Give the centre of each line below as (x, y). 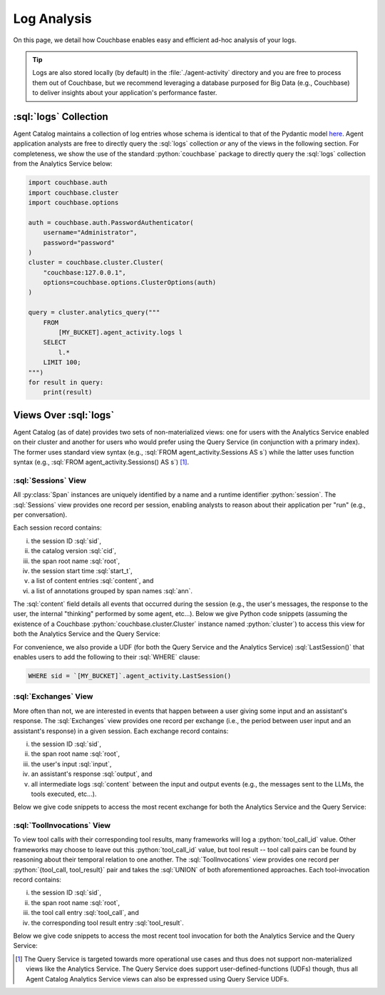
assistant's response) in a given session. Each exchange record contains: (121, 731)
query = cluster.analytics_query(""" (94, 313)
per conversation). (40, 515)
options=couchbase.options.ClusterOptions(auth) (130, 283)
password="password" (79, 242)
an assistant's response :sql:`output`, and (92, 774)
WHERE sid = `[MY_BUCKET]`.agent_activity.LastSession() (130, 676)
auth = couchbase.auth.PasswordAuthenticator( (111, 222)
